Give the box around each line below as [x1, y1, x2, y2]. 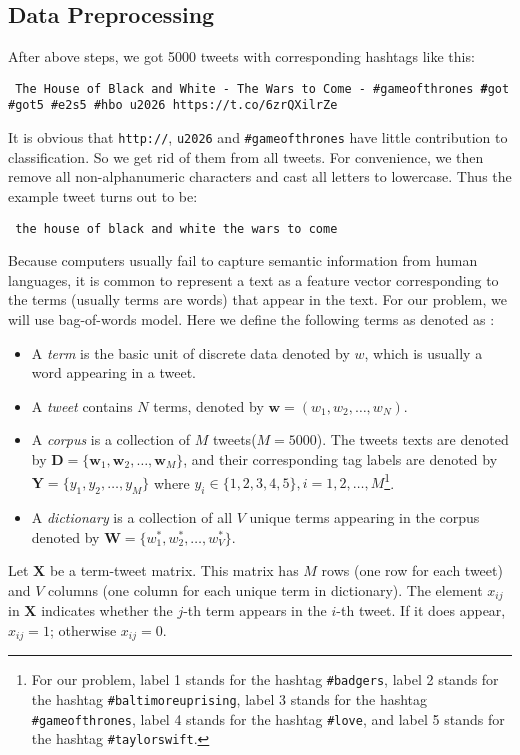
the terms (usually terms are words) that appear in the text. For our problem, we [8, 289, 507, 310]
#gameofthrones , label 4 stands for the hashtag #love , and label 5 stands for [31, 708, 505, 729]
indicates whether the [41, 600, 173, 621]
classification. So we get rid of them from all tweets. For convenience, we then [8, 146, 484, 167]
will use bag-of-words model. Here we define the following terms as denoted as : [8, 308, 495, 329]
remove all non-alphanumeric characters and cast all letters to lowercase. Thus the [8, 166, 512, 187]
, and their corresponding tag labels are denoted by [183, 448, 498, 469]
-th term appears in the [183, 600, 327, 621]
